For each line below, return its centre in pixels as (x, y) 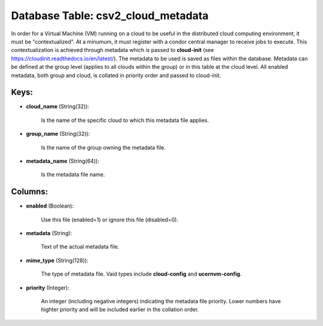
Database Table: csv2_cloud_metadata (110, 16)
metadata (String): (49, 233)
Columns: (30, 192)
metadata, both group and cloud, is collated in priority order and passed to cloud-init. (116, 75)
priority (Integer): (48, 288)
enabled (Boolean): (50, 206)
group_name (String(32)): (58, 134)
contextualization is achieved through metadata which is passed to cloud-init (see (112, 50)
